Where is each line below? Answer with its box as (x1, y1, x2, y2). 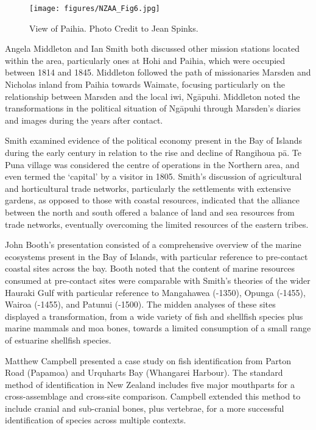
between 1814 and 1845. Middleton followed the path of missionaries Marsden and (5, 66, 311, 79)
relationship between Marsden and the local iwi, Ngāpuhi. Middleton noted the (5, 90, 300, 102)
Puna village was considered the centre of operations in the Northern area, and (5, 158, 300, 171)
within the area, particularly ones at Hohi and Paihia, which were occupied (5, 54, 286, 66)
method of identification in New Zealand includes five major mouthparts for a (5, 378, 295, 390)
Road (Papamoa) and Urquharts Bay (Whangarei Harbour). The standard (5, 366, 283, 379)
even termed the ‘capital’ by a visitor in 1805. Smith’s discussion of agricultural (5, 170, 302, 183)
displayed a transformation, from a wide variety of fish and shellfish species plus (5, 309, 303, 322)
